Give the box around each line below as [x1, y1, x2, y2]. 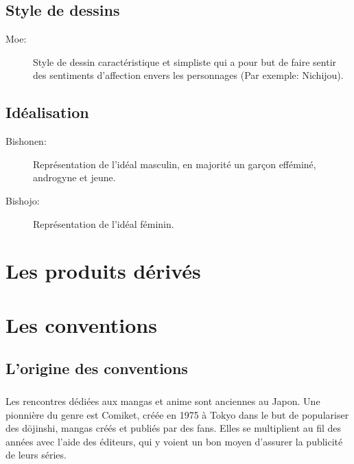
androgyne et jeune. [33, 170, 116, 185]
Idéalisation [5, 102, 89, 123]
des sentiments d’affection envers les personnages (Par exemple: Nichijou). [33, 68, 344, 82]
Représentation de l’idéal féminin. [33, 216, 174, 231]
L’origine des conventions [5, 358, 188, 379]
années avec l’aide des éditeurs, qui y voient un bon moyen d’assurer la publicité [5, 434, 343, 448]
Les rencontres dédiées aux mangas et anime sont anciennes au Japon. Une [5, 394, 320, 408]
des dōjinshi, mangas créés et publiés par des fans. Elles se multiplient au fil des [5, 421, 342, 435]
